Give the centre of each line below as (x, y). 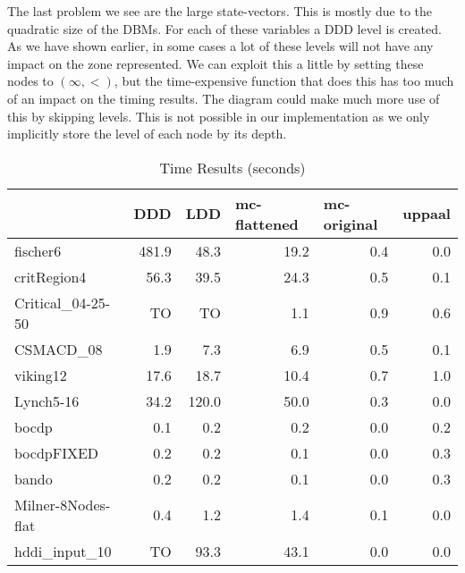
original (351, 223)
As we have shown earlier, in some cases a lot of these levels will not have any (220, 46)
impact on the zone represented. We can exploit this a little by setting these (216, 63)
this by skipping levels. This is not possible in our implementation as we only (219, 116)
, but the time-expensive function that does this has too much (284, 81)
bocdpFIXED (57, 452)
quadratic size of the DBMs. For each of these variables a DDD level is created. (224, 28)
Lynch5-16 (47, 400)
